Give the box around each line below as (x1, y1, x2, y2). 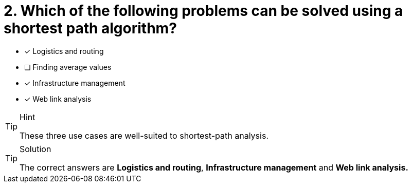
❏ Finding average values (24, 62, 112, 71)
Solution (20, 143, 51, 154)
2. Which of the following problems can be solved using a (4, 2, 403, 20)
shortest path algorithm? (4, 20, 177, 37)
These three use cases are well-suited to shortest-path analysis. (20, 130, 268, 141)
